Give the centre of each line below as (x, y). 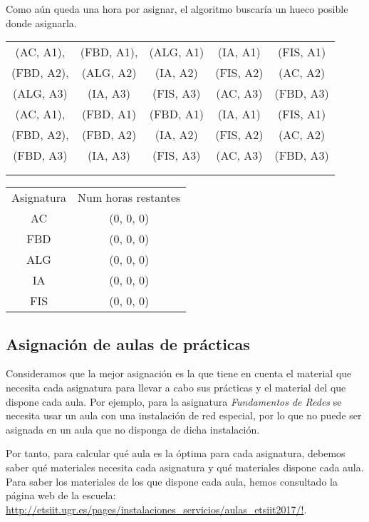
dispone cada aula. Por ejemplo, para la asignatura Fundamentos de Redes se (174, 401)
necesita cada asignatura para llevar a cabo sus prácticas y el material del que (176, 387)
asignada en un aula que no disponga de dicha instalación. (133, 429)
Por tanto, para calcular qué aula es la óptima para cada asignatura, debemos (176, 453)
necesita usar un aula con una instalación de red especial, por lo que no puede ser (184, 415)
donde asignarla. (41, 22)
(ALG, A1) (177, 52)
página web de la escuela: (61, 495)
